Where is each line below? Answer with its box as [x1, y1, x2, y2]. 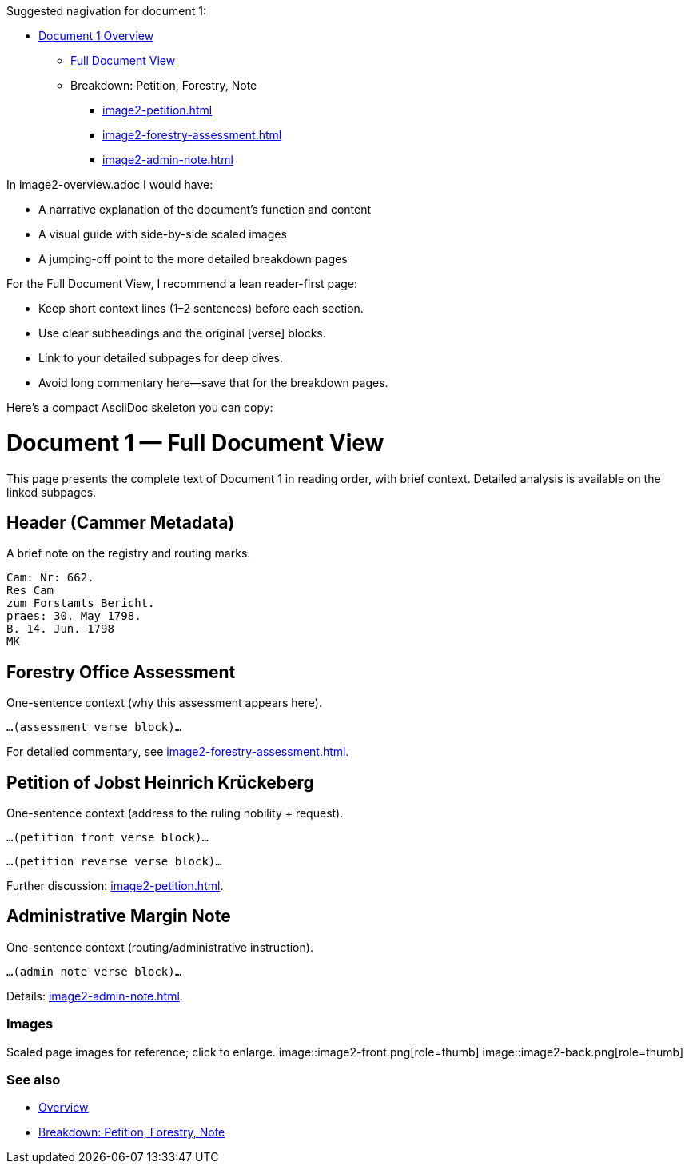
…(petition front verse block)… [6, 831, 209, 845]
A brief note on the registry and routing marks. [6, 546, 251, 561]
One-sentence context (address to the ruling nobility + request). [6, 806, 344, 821]
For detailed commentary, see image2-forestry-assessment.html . [6, 745, 349, 759]
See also [6, 1072, 61, 1088]
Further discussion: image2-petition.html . [6, 879, 224, 893]
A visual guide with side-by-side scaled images [38, 227, 287, 241]
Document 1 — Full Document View [6, 429, 384, 457]
